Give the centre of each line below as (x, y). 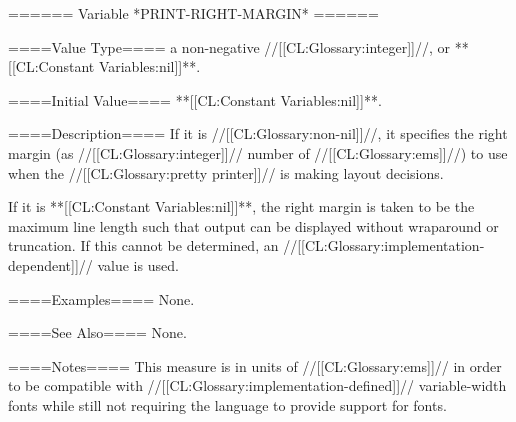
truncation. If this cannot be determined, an (143, 245)
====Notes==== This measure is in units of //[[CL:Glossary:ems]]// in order (255, 365)
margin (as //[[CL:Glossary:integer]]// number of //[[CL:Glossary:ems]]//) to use (258, 152)
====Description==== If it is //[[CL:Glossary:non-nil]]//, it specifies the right (258, 133)
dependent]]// (50, 264)
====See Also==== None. (97, 332)
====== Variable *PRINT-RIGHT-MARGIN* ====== (193, 13)
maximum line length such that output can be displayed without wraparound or (253, 225)
